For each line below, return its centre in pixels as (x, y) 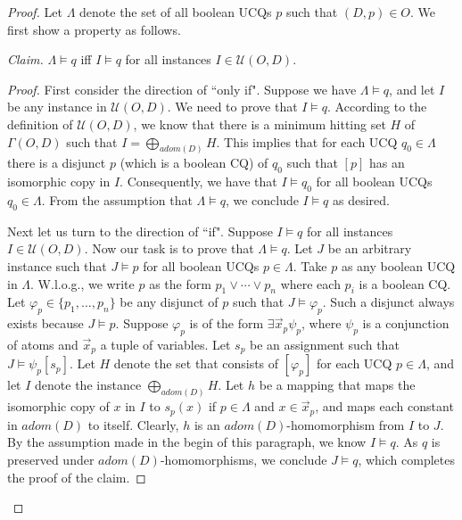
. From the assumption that (117, 200)
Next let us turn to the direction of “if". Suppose (140, 231)
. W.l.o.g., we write (82, 283)
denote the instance (88, 385)
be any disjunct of (169, 302)
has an (387, 163)
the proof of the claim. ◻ (77, 477)
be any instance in (57, 107)
